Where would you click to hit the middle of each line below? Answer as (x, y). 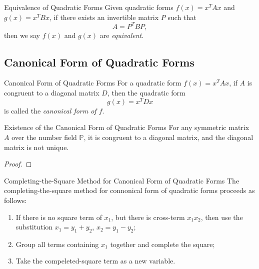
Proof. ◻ (18, 164)
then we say (22, 35)
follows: (15, 200)
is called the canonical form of (50, 110)
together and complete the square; (162, 244)
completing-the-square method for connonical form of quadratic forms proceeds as (129, 190)
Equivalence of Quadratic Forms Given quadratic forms (89, 7)
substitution (34, 227)
